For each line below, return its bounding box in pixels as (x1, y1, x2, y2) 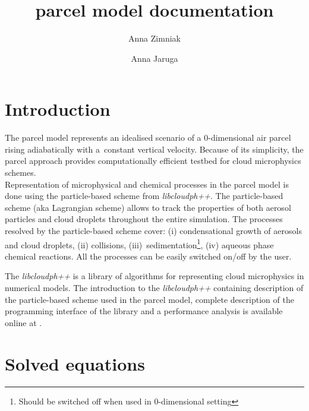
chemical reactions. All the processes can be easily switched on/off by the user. (5, 249, 292, 262)
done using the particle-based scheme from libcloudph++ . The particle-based (5, 189, 283, 202)
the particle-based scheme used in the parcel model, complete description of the (5, 293, 294, 305)
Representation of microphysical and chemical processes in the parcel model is (5, 178, 289, 190)
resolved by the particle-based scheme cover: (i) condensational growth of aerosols (5, 225, 302, 236)
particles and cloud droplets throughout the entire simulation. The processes (5, 213, 283, 225)
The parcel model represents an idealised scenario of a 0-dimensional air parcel (5, 131, 291, 144)
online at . (5, 316, 42, 328)
